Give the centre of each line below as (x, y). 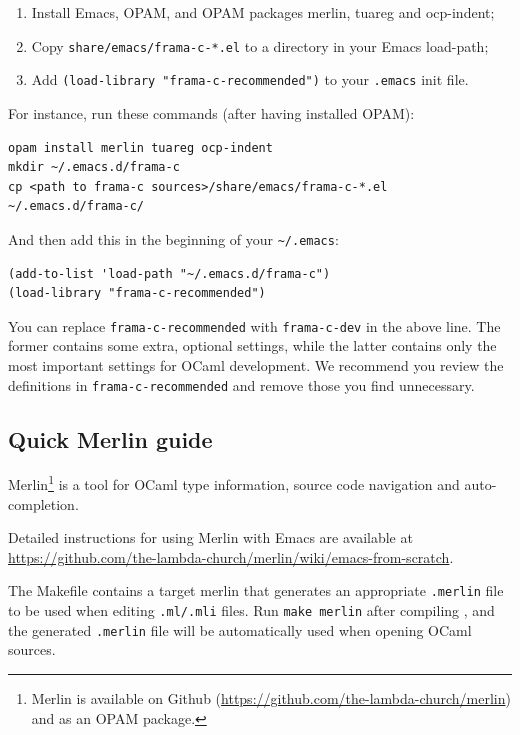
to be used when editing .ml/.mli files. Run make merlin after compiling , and (251, 610)
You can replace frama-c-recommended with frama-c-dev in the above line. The (254, 325)
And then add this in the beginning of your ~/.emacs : (173, 238)
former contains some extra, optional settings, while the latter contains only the (252, 345)
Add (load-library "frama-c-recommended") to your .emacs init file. (250, 79)
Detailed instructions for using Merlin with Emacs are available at (210, 537)
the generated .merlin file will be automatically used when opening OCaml (240, 629)
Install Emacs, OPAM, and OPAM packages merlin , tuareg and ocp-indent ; (263, 12)
